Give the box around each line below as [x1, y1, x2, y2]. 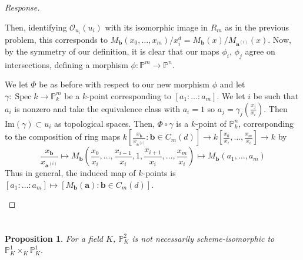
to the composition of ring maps [5, 130, 121, 143]
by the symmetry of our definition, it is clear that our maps [5, 45, 219, 57]
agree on [245, 45, 275, 57]
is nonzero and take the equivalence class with [14, 102, 181, 114]
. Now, [268, 33, 291, 45]
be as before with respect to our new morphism [39, 78, 210, 90]
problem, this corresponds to [5, 33, 108, 45]
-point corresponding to [86, 89, 171, 102]
